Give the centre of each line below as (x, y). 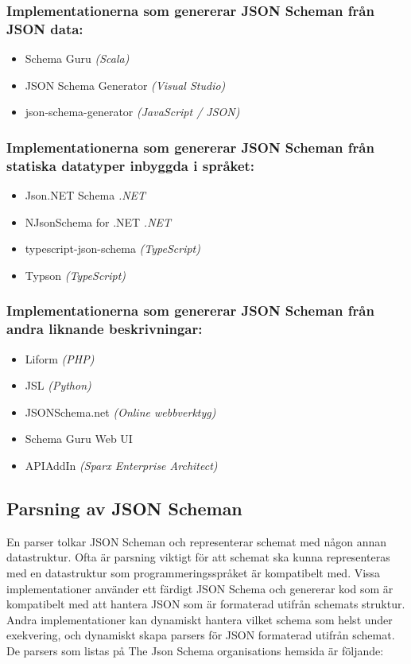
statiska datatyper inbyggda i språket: (131, 165)
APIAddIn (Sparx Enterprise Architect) (121, 465)
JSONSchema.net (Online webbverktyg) (120, 412)
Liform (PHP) (60, 358)
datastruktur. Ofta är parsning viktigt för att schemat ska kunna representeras (198, 557)
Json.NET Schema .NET (85, 195)
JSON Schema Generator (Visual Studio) (125, 85)
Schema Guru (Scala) (77, 58)
